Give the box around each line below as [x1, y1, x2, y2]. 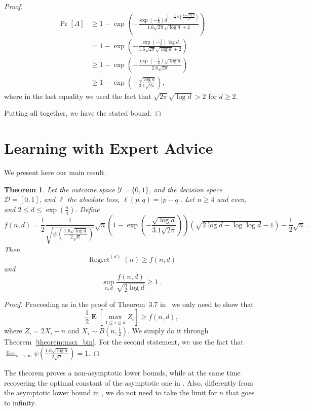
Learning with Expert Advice [4, 138, 213, 158]
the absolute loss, [67, 194, 120, 204]
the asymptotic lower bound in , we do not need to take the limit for [4, 387, 217, 398]
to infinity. [4, 397, 36, 407]
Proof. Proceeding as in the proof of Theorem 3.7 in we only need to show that [4, 298, 254, 309]
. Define [75, 203, 100, 214]
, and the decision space [148, 184, 222, 194]
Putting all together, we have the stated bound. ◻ [4, 108, 162, 118]
